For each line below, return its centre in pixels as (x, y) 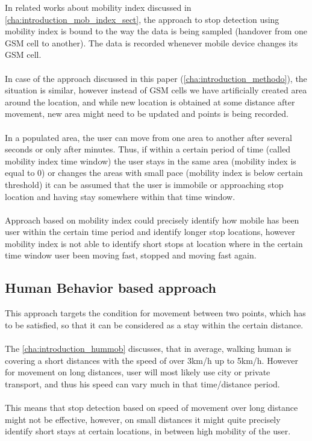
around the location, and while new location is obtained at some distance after (150, 102)
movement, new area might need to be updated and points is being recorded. (147, 114)
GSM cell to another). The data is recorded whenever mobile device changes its (151, 42)
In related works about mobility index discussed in (98, 7)
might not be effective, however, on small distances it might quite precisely (143, 419)
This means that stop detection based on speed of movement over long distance (151, 408)
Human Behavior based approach (111, 288)
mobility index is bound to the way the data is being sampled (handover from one (156, 31)
